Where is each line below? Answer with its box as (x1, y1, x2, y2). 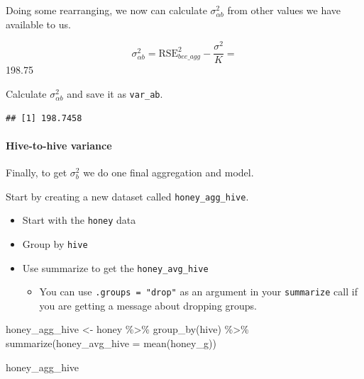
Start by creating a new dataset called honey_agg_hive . (6, 188, 249, 203)
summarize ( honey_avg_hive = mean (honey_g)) (6, 336, 216, 351)
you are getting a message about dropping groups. (39, 298, 258, 312)
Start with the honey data (22, 213, 136, 227)
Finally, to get (6, 164, 67, 179)
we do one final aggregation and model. (83, 164, 254, 179)
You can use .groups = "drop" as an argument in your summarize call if (39, 284, 358, 299)
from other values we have (227, 3, 341, 17)
